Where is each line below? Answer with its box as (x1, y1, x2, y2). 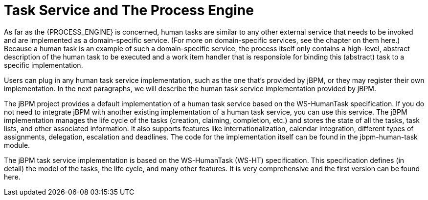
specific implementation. (4, 60, 83, 69)
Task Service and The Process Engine (4, 2, 254, 19)
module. (4, 140, 30, 149)
